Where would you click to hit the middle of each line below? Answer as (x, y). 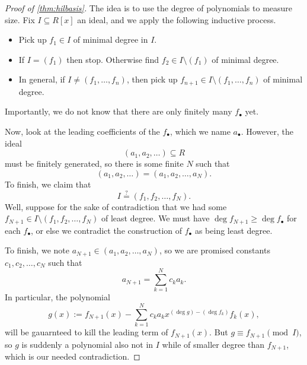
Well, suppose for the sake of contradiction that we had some (116, 206)
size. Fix (20, 19)
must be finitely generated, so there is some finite (94, 164)
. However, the (267, 131)
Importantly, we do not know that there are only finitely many (119, 111)
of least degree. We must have (155, 218)
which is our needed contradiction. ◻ (73, 356)
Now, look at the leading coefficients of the (82, 131)
